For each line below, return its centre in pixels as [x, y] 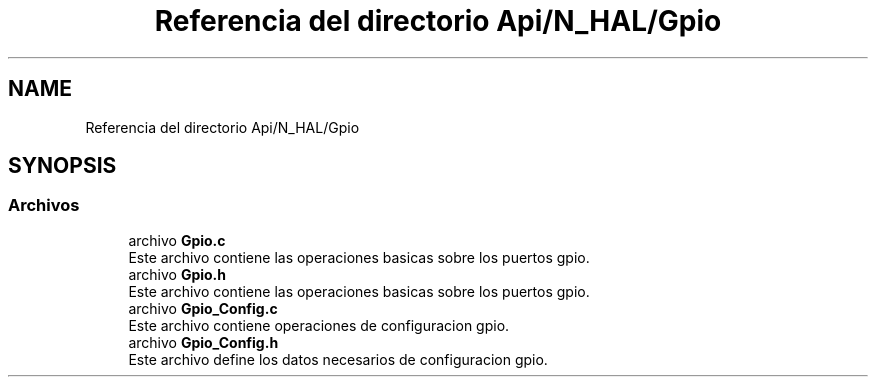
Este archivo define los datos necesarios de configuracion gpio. [338, 359]
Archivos [44, 205]
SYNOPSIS [62, 166]
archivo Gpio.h [177, 274]
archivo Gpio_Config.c [203, 308]
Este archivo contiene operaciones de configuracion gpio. [319, 325]
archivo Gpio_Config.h [203, 342]
